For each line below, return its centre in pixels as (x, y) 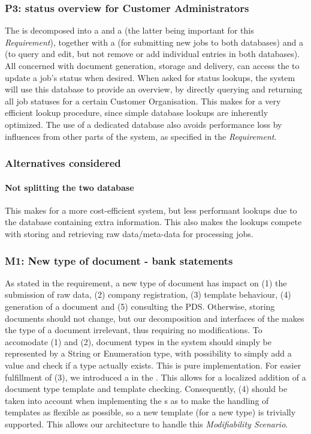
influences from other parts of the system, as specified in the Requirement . (141, 136)
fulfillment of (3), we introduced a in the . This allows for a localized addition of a (155, 377)
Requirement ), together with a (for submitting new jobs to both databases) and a (154, 42)
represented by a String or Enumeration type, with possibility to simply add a (148, 353)
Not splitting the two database (70, 187)
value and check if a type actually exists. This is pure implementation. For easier (153, 365)
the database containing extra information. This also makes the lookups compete (153, 222)
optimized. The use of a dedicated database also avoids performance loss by (144, 124)
